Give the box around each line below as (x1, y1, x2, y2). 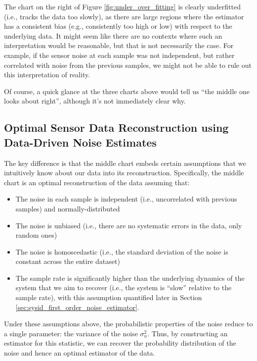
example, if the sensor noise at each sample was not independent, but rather (4, 50, 235, 60)
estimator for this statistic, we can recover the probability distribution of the (4, 338, 236, 348)
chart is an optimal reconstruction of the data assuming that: (4, 177, 190, 187)
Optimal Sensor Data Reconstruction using (4, 120, 229, 135)
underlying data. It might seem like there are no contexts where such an (4, 30, 222, 41)
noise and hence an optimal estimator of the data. (4, 348, 155, 358)
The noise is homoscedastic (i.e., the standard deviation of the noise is (15, 246, 228, 257)
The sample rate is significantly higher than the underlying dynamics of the (15, 272, 245, 283)
